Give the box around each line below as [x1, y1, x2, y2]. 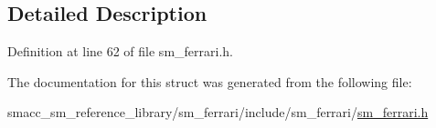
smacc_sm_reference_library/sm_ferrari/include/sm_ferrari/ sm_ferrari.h [7, 103, 429, 122]
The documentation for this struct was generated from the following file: [7, 72, 412, 91]
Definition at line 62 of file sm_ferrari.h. [7, 42, 233, 61]
